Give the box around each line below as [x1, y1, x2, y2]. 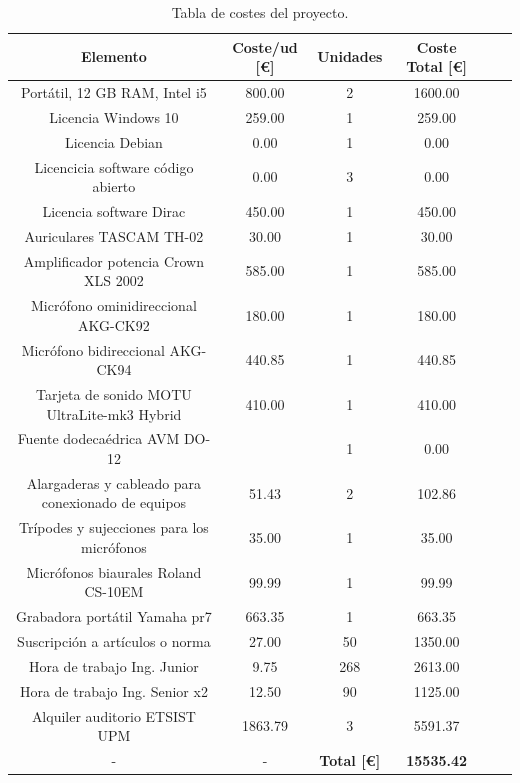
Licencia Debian [64, 131, 163, 152]
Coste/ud [232, 36, 298, 57]
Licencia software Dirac [42, 201, 186, 221]
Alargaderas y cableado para [26, 472, 202, 493]
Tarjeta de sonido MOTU [36, 384, 192, 404]
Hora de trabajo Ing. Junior [28, 655, 199, 676]
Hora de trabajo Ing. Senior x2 [19, 680, 208, 701]
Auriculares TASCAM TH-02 [24, 225, 204, 246]
